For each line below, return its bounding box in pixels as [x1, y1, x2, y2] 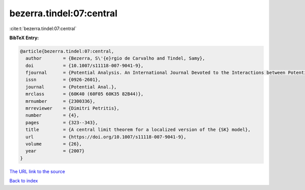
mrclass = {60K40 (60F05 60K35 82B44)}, [25, 91, 144, 97]
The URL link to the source [9, 168, 66, 174]
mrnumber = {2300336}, [25, 98, 96, 104]
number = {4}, [25, 113, 80, 118]
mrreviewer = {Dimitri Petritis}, [25, 105, 119, 112]
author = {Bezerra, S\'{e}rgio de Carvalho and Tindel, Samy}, [25, 56, 205, 61]
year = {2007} [25, 148, 85, 154]
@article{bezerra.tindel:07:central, [20, 48, 114, 54]
